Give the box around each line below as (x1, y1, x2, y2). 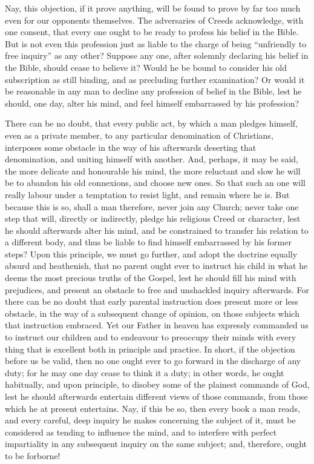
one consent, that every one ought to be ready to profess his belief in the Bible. (5, 25, 299, 38)
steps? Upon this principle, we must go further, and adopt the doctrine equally (5, 247, 298, 260)
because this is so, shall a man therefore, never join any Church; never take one (5, 200, 299, 213)
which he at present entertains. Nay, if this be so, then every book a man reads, (5, 402, 300, 414)
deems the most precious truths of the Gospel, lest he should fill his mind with (5, 271, 296, 284)
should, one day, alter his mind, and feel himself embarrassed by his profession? (5, 96, 299, 109)
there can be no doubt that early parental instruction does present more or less (5, 295, 298, 308)
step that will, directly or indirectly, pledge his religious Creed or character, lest (5, 212, 301, 225)
